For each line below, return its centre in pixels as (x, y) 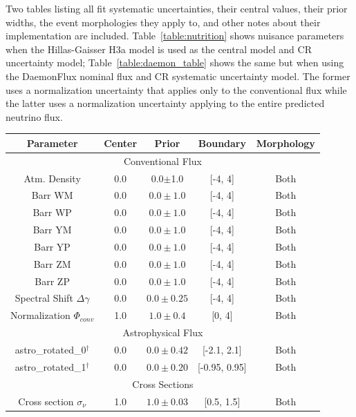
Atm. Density (52, 178)
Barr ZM (52, 263)
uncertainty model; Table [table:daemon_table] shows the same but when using (175, 62)
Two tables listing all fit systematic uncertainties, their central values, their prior (177, 8)
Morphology (285, 143)
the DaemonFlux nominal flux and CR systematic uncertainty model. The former (178, 76)
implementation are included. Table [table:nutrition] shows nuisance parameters (175, 36)
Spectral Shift (44, 298)
